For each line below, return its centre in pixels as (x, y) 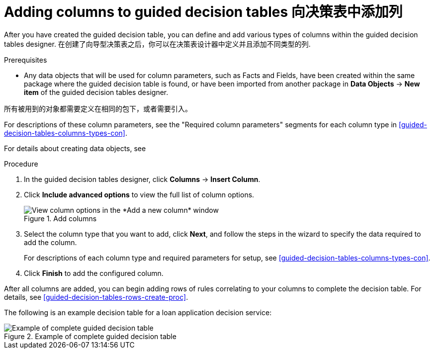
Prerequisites (26, 60)
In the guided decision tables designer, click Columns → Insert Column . (142, 179)
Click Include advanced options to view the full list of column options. (139, 194)
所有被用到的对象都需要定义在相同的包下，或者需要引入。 (98, 108)
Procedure (21, 164)
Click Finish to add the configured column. (94, 273)
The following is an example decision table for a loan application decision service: (138, 312)
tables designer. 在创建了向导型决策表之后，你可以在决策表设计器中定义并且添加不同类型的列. (157, 44)
